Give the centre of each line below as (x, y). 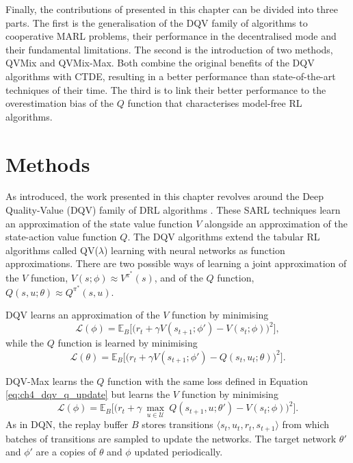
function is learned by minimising (128, 343)
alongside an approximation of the (276, 223)
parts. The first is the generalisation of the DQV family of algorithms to (157, 22)
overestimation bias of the (60, 103)
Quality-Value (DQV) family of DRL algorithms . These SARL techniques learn (173, 210)
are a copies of (66, 452)
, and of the (179, 278)
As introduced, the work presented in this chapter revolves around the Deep (165, 196)
